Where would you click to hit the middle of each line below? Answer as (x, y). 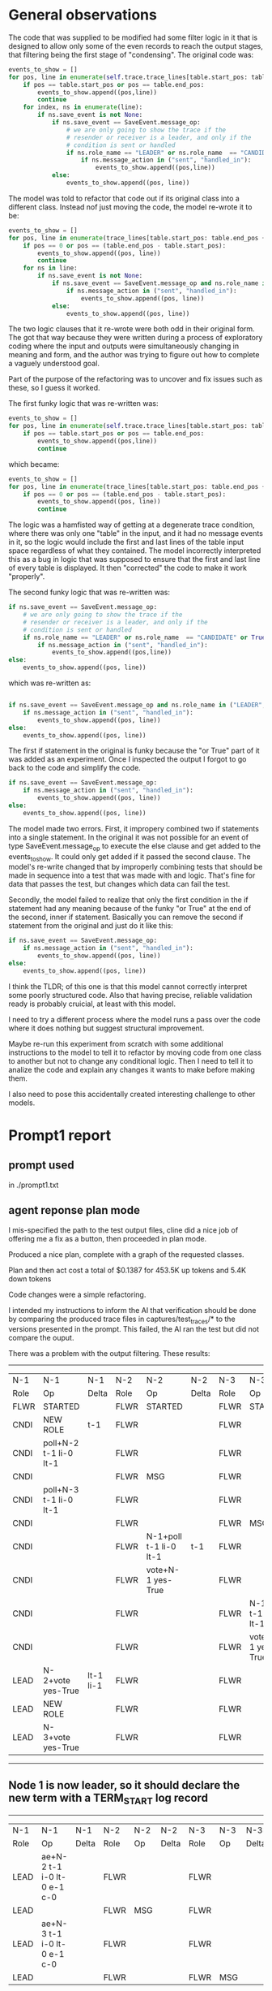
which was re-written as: (50, 683)
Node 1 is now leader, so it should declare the (124, 1785)
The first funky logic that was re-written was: (83, 404)
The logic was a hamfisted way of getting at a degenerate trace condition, (132, 525)
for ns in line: (51, 268)
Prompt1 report (60, 1135)
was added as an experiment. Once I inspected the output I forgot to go (127, 759)
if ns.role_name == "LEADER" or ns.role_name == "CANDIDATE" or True (144, 637)
